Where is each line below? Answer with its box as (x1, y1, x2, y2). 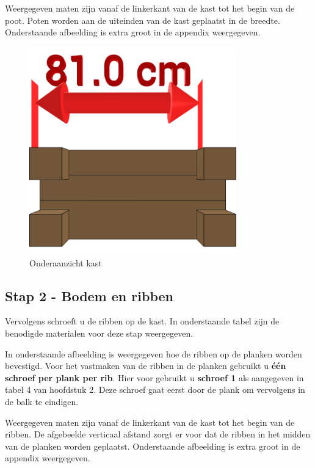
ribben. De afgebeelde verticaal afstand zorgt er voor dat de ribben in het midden (5, 428, 311, 441)
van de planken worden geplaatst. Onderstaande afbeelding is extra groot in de (5, 439, 300, 452)
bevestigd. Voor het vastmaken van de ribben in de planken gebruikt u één (5, 359, 286, 372)
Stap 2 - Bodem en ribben (5, 286, 173, 305)
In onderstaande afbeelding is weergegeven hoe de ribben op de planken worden (5, 347, 302, 360)
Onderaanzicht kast (29, 256, 102, 269)
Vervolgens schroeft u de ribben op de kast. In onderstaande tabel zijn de (5, 315, 280, 327)
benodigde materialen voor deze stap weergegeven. (5, 326, 194, 339)
